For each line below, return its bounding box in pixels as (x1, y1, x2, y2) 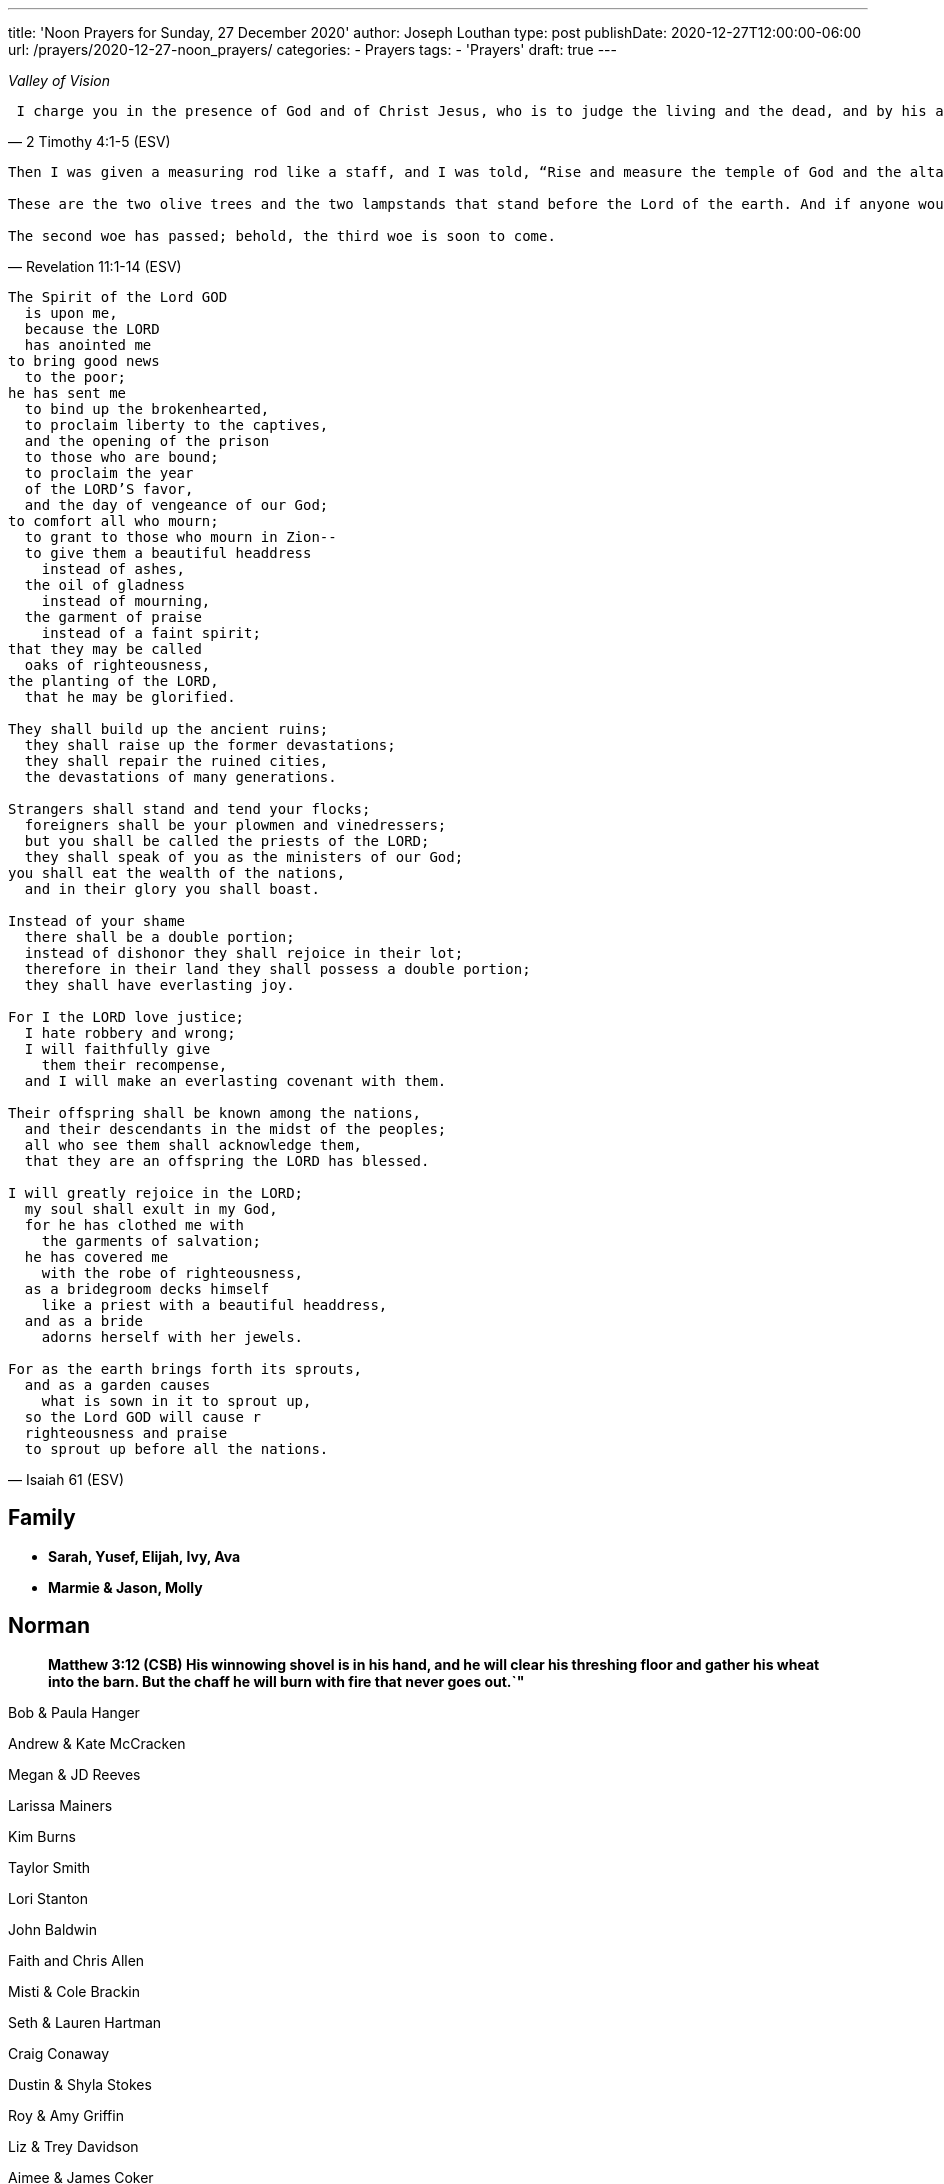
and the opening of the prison (24, 433, 270, 449)
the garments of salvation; (41, 1233, 261, 1249)
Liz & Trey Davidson (8, 2137, 139, 2155)
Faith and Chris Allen (8, 1951, 145, 1969)
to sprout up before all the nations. (24, 1441, 329, 1457)
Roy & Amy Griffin (8, 2106, 124, 2124)
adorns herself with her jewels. (41, 1329, 304, 1345)
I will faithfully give (24, 1041, 211, 1057)
